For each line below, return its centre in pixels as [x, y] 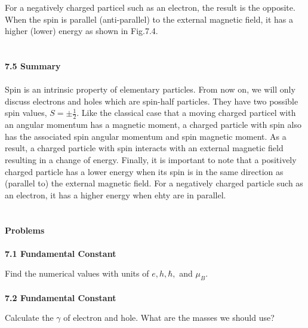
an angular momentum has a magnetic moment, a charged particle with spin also [153, 125]
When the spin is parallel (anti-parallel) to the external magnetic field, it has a [149, 19]
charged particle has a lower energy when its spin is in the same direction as [144, 171]
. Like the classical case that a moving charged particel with [186, 113]
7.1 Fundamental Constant [61, 253]
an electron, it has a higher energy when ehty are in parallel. [115, 194]
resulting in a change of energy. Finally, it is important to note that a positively [151, 159]
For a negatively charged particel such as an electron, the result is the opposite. [150, 7]
